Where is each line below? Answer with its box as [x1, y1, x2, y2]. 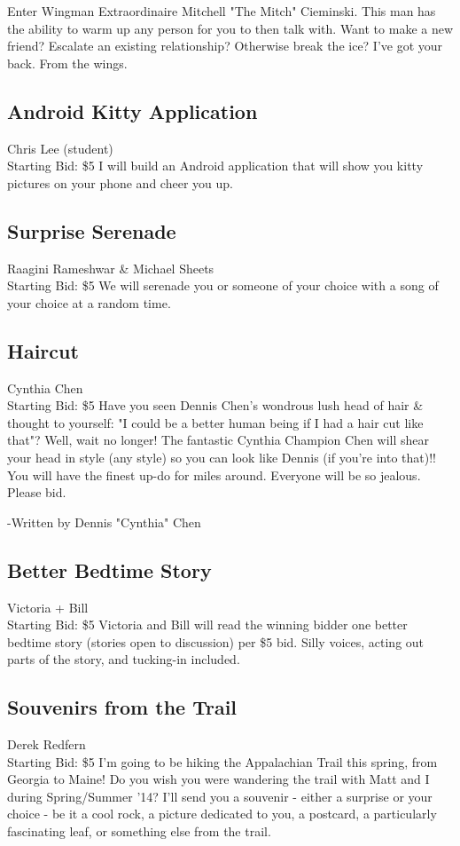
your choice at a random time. [7, 293, 171, 312]
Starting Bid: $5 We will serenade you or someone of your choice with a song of [7, 276, 439, 295]
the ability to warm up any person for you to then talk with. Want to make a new [7, 19, 454, 37]
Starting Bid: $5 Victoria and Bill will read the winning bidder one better [7, 615, 408, 634]
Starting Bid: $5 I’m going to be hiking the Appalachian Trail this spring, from [7, 752, 438, 771]
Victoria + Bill [7, 597, 89, 616]
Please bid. [7, 483, 66, 502]
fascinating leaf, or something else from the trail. [7, 822, 271, 841]
